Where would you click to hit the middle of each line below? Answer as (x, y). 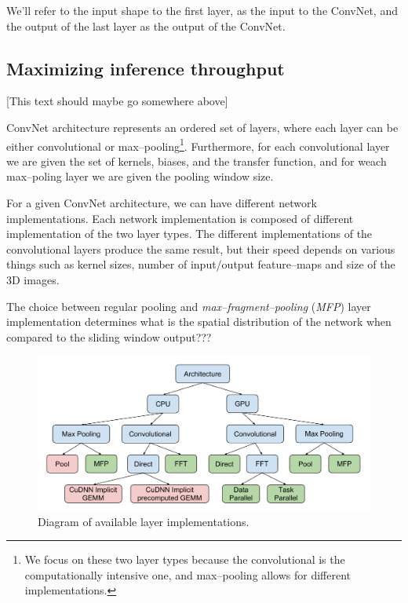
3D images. (33, 279)
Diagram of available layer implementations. (144, 521)
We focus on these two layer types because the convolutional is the (185, 559)
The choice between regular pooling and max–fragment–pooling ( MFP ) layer (189, 306)
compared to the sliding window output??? (109, 336)
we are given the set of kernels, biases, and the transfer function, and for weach (197, 161)
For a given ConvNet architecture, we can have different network (162, 203)
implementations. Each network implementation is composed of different (180, 218)
